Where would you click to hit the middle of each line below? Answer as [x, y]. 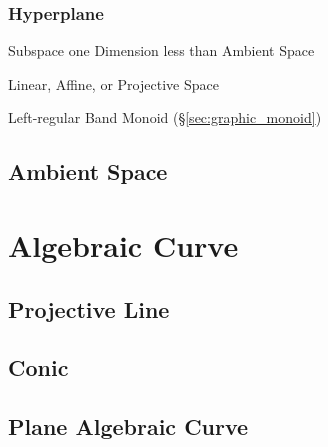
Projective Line [89, 308]
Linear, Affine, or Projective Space [113, 83]
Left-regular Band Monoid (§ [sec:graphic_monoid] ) [165, 117]
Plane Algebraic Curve [128, 426]
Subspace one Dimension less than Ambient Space [161, 50]
